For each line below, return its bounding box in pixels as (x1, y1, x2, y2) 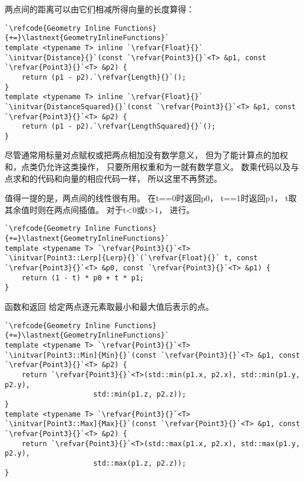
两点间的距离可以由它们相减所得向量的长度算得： (5, 3, 194, 15)
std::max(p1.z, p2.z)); (93, 459, 186, 467)
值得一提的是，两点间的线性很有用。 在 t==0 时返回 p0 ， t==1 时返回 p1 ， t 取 (5, 192, 297, 204)
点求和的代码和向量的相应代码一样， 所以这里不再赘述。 (5, 172, 222, 184)
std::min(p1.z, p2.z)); (93, 390, 186, 399)
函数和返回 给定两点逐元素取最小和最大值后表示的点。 (5, 300, 214, 313)
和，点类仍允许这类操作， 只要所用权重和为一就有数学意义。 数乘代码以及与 (5, 161, 299, 173)
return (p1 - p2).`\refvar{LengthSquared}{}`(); (21, 122, 216, 131)
